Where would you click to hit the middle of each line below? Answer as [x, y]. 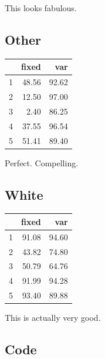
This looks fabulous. [41, 8]
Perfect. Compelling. [42, 162]
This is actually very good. [53, 318]
